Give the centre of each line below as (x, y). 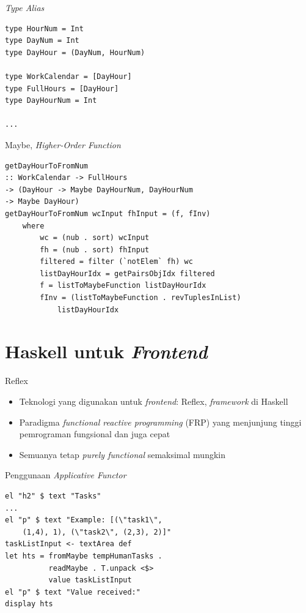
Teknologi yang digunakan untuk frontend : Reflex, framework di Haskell (154, 401)
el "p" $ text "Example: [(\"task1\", (84, 520)
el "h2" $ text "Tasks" (53, 496)
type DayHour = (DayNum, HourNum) (75, 52)
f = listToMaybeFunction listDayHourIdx (123, 286)
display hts (29, 604)
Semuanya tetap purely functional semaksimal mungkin (122, 454)
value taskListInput (90, 580)
